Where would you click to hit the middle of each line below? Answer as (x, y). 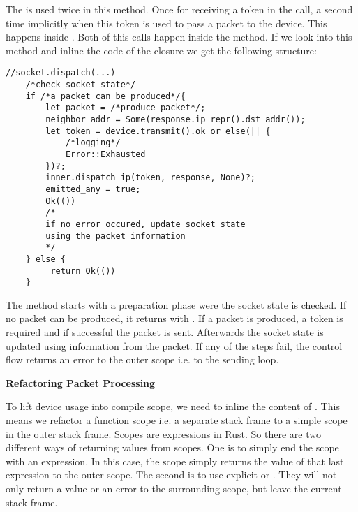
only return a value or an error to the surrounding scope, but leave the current (174, 488)
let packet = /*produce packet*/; (126, 108)
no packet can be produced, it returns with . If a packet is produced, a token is (174, 318)
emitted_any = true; (93, 189)
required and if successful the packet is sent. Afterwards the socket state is (165, 332)
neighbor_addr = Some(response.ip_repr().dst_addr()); (176, 119)
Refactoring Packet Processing (81, 382)
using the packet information (115, 236)
